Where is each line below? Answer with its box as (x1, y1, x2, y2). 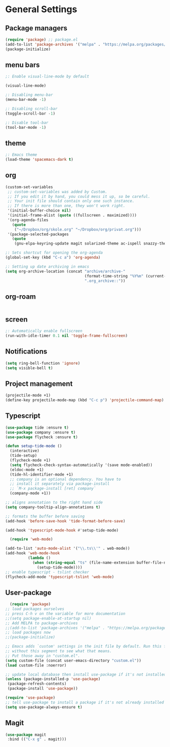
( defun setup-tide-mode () (5, 444, 62, 449)
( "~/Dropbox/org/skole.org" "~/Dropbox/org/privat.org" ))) (14, 227, 142, 232)
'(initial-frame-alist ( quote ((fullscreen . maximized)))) (7, 213, 137, 218)
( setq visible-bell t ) (5, 365, 53, 371)
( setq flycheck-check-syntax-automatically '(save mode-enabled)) (10, 463, 153, 468)
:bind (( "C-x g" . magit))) (7, 737, 67, 742)
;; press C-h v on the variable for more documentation (5, 611, 125, 616)
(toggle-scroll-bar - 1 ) (5, 111, 56, 116)
